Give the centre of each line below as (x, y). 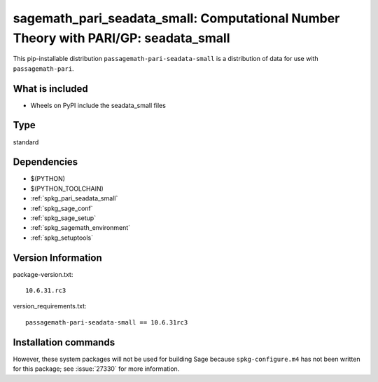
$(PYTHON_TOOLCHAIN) (67, 189)
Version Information (57, 258)
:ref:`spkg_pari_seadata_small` (74, 198)
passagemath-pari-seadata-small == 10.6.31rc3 (107, 322)
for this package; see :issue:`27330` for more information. (96, 369)
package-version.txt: (43, 274)
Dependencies (45, 162)
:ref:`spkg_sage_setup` (63, 218)
